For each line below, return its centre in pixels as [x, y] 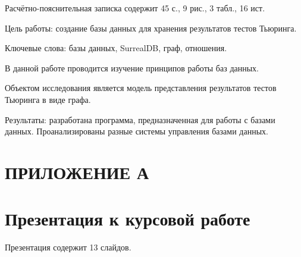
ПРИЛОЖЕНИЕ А [77, 172]
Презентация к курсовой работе [128, 219]
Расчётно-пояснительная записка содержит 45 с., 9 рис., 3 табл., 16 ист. [135, 8]
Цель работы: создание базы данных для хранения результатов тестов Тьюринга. [151, 28]
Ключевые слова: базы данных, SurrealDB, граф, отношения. [116, 48]
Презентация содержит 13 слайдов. [68, 247]
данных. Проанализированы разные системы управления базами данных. [137, 131]
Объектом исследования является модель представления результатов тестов [141, 88]
